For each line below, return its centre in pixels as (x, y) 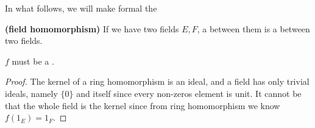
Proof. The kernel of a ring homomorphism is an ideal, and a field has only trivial (157, 81)
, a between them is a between (253, 28)
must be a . (33, 61)
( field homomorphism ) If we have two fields (92, 28)
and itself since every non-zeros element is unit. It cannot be (189, 93)
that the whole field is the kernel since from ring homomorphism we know (143, 105)
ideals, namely (31, 93)
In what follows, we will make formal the (81, 8)
